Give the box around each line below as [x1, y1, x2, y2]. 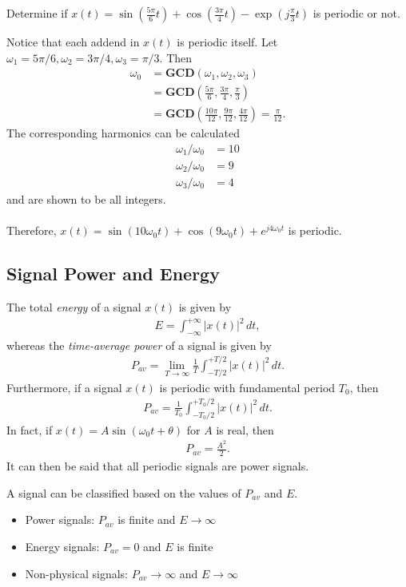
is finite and [117, 511, 176, 528]
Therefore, [6, 222, 57, 239]
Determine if [6, 5, 68, 21]
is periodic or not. [312, 5, 400, 21]
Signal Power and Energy [6, 261, 220, 286]
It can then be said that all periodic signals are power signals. [6, 458, 309, 474]
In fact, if [6, 421, 53, 438]
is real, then [216, 421, 274, 438]
